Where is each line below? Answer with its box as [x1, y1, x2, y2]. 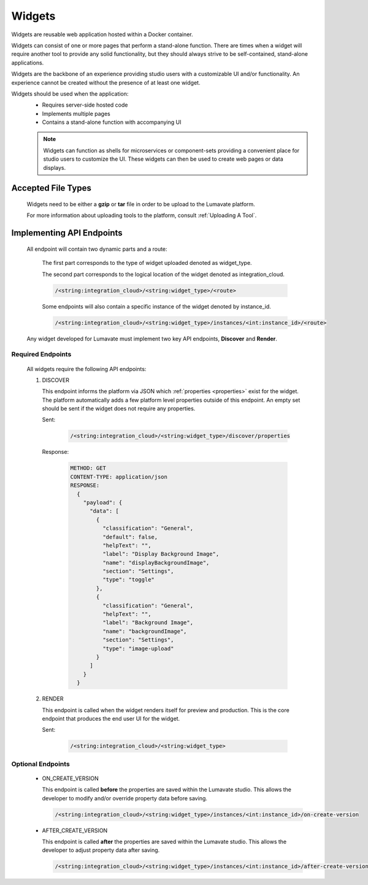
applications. [11, 59, 44, 66]
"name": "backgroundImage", [102, 627, 187, 635]
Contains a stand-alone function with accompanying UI [42, 118, 182, 126]
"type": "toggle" [102, 577, 155, 583]
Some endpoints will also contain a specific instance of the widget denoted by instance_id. [42, 302, 271, 310]
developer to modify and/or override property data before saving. [42, 794, 208, 802]
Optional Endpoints [11, 759, 70, 768]
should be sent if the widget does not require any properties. [42, 405, 196, 412]
